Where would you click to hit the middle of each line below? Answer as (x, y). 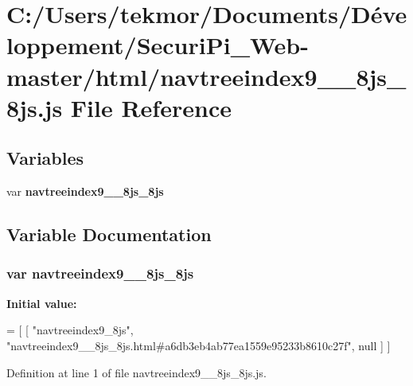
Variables (45, 158)
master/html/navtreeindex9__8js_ (206, 76)
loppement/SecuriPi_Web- (158, 45)
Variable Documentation (109, 234)
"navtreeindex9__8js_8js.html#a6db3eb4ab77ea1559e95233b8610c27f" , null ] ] (199, 345)
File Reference (151, 107)
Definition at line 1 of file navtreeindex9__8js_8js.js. (136, 372)
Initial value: (42, 303)
